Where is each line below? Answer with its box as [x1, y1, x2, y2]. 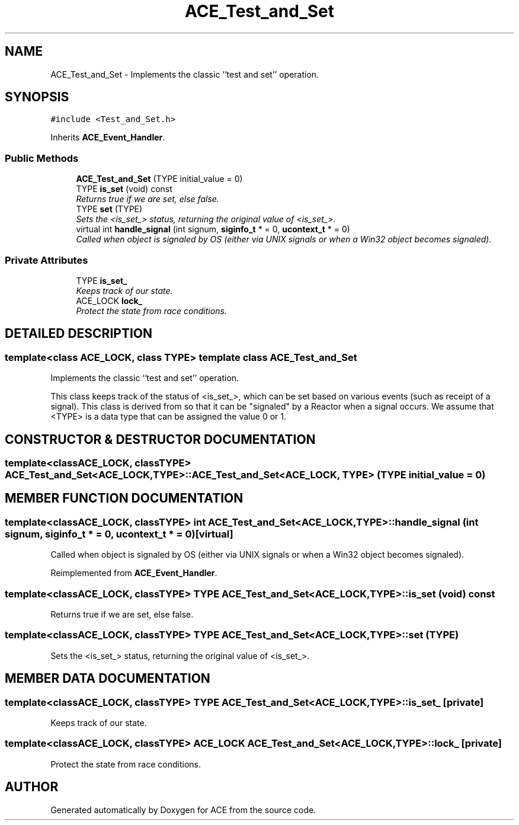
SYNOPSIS [5, 89, 69, 105]
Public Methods [5, 152, 79, 164]
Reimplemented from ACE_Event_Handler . [50, 568, 217, 578]
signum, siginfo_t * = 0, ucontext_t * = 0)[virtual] [5, 527, 233, 540]
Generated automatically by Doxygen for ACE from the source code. [50, 804, 316, 815]
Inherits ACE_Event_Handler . [50, 132, 165, 143]
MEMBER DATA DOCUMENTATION [5, 671, 210, 686]
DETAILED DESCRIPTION [5, 326, 153, 341]
